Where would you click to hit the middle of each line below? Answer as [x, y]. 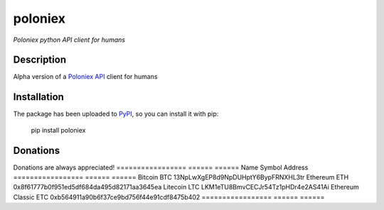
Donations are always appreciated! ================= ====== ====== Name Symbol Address [161, 167]
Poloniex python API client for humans [69, 40]
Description [40, 60]
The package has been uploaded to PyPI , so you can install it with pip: [116, 114]
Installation [38, 97]
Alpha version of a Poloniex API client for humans [85, 77]
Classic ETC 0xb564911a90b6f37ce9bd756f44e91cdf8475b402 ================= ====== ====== [169, 197]
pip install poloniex [58, 130]
